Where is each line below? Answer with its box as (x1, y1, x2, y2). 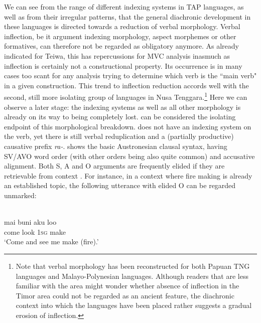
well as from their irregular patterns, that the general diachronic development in (4, 11, 251, 22)
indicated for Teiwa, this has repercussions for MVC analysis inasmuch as (4, 50, 230, 61)
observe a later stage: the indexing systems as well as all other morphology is (4, 101, 241, 112)
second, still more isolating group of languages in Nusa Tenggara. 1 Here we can (4, 90, 247, 102)
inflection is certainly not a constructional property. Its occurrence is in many (4, 60, 242, 71)
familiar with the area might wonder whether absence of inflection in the (16, 280, 239, 291)
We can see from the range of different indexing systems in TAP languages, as (4, 2, 244, 12)
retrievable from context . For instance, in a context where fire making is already (4, 170, 252, 181)
